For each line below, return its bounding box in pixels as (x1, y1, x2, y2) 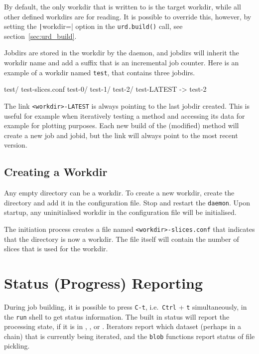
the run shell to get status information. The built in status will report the (4, 311, 230, 322)
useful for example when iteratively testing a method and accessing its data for (4, 110, 245, 121)
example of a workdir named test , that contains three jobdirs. (4, 67, 195, 77)
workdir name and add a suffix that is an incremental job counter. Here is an (4, 57, 239, 68)
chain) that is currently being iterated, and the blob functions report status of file (4, 331, 255, 341)
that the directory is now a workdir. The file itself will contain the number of (4, 233, 239, 244)
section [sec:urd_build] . (4, 30, 77, 41)
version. (4, 140, 27, 150)
